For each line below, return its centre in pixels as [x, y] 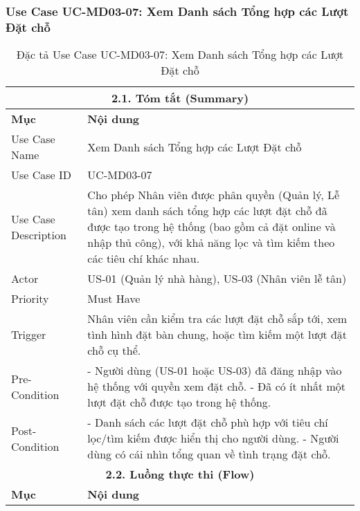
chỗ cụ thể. [114, 351]
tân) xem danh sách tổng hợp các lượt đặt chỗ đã [207, 211]
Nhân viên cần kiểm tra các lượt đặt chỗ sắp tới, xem [217, 319]
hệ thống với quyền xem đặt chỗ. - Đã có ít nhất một [217, 387]
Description [39, 234]
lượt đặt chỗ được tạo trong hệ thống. [179, 402]
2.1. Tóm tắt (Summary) [180, 98]
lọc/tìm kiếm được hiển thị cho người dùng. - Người [213, 438]
